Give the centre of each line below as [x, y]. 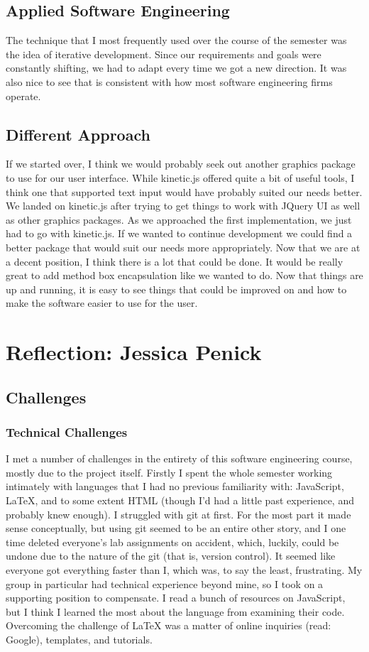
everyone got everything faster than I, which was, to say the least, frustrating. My [184, 570]
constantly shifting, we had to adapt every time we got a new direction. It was [176, 68]
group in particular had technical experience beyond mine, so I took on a [165, 583]
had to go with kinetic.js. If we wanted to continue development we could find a [179, 233]
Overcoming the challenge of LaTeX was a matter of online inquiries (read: [169, 625]
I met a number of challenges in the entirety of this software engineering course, [179, 458]
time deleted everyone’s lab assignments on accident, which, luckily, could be [172, 542]
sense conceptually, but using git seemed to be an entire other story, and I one [176, 528]
